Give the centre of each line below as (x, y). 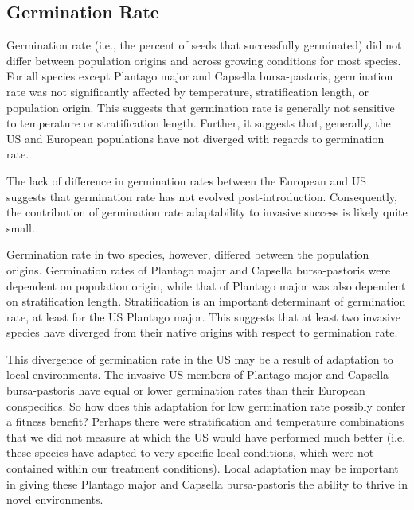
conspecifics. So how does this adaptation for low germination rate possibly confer (206, 405)
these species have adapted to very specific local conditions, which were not (190, 452)
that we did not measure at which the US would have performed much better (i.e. (206, 436)
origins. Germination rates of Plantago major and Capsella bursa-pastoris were (199, 269)
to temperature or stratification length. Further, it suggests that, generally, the (199, 123)
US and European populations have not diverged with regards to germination (195, 138)
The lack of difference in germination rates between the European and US (186, 180)
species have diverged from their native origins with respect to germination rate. (202, 332)
